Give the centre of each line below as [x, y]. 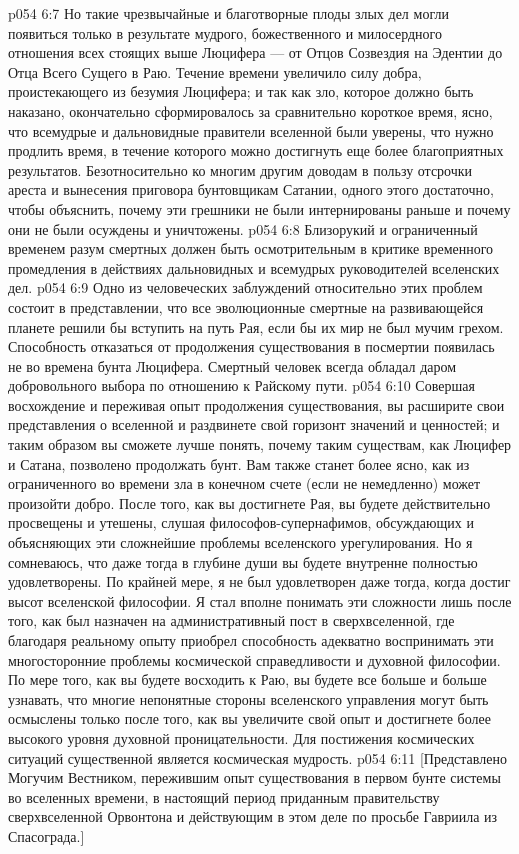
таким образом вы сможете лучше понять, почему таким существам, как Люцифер [260, 444]
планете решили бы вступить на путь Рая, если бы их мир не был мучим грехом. [256, 326]
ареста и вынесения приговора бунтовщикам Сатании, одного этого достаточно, [251, 189]
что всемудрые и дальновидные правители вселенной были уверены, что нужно [251, 130]
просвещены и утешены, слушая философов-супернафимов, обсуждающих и [241, 522]
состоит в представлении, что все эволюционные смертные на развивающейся [246, 306]
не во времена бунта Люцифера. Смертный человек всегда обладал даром [232, 365]
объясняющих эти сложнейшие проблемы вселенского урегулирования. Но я [240, 542]
